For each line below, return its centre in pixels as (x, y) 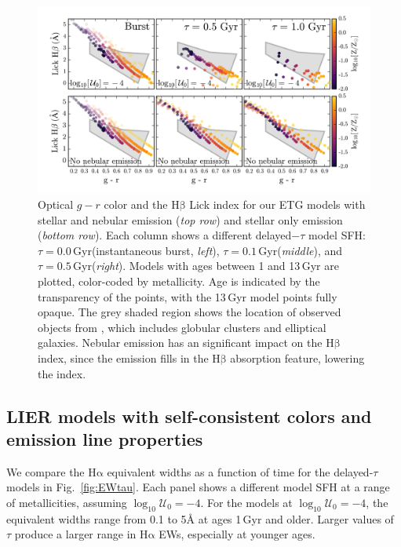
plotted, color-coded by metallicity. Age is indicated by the (179, 281)
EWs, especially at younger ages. (237, 534)
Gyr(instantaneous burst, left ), (146, 250)
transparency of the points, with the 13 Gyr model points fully (188, 296)
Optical (56, 204)
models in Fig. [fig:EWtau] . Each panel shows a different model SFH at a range (198, 487)
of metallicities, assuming (67, 502)
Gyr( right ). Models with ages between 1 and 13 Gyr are (206, 266)
